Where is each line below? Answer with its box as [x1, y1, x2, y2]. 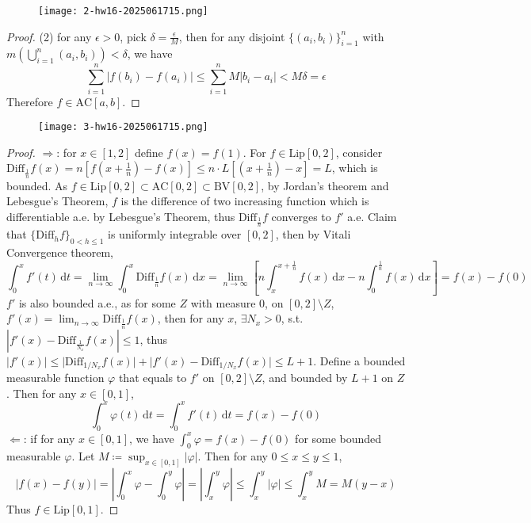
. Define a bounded [313, 352, 406, 368]
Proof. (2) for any [6, 28, 92, 44]
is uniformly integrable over [108, 226, 242, 242]
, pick [120, 28, 147, 44]
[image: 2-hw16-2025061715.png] [38, 6, 208, 17]
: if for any [23, 429, 75, 446]
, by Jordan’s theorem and [261, 177, 389, 193]
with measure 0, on [190, 294, 284, 311]
